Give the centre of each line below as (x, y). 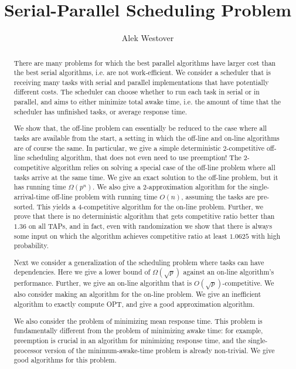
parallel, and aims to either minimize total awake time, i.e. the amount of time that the (147, 102)
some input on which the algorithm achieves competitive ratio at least (120, 236)
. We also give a (117, 187)
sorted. (24, 206)
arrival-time (32, 196)
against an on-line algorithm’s (229, 272)
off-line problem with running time (105, 196)
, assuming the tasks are (218, 196)
